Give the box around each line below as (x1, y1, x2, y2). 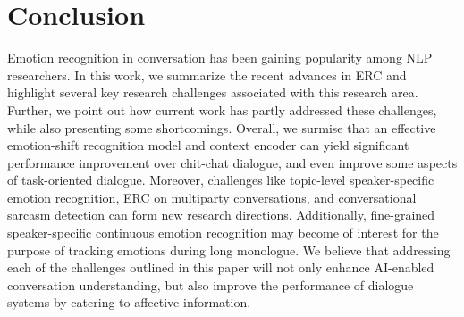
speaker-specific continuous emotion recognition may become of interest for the (7, 223, 439, 242)
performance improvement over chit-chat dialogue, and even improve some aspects (7, 153, 458, 171)
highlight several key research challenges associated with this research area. (7, 83, 418, 102)
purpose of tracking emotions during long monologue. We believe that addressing (7, 240, 451, 259)
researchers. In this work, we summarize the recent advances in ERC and (7, 65, 407, 84)
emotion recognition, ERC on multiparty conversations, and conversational (7, 188, 417, 206)
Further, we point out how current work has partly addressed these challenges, (7, 100, 437, 119)
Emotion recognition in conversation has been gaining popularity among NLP (7, 48, 433, 67)
